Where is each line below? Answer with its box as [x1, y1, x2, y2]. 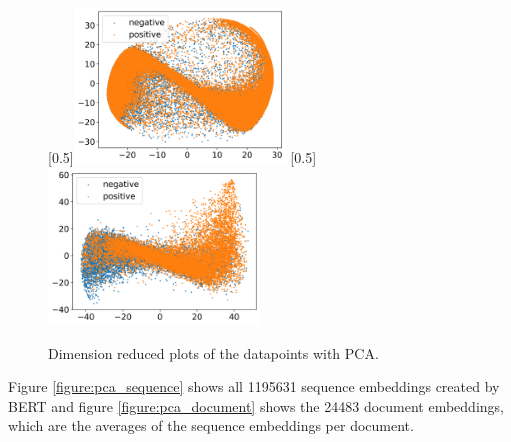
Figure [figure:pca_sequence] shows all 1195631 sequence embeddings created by [8, 376, 500, 397]
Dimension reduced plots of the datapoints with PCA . [48, 342, 379, 363]
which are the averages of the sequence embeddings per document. [8, 415, 414, 436]
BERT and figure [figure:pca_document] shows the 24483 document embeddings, [8, 395, 504, 416]
